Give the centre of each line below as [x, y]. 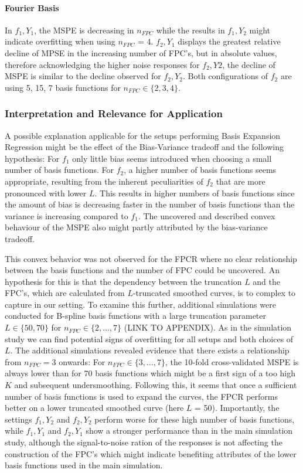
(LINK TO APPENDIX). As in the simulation [208, 327]
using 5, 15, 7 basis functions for [63, 87]
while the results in [190, 30]
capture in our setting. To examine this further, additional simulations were [140, 304]
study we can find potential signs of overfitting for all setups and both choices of [149, 338]
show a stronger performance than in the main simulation [189, 431]
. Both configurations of [226, 76]
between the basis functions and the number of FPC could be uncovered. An [142, 270]
